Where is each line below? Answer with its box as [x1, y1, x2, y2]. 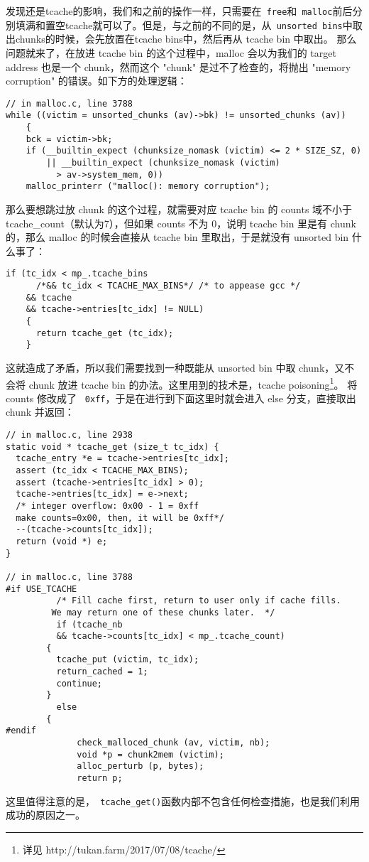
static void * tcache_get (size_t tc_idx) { [6, 441, 219, 452]
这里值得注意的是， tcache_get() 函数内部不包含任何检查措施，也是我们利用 [6, 793, 360, 808]
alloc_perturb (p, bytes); [77, 761, 204, 772]
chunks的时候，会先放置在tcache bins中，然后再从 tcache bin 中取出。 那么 [15, 31, 357, 46]
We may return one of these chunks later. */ [51, 607, 275, 618]
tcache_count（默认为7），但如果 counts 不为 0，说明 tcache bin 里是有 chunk [6, 215, 356, 230]
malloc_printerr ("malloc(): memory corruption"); [26, 181, 270, 192]
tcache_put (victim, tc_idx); [56, 654, 199, 665]
